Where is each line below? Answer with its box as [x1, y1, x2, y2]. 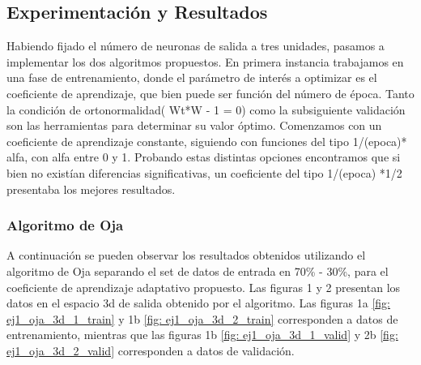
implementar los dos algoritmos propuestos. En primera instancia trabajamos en [6, 53, 404, 70]
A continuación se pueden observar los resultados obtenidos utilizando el [6, 247, 366, 264]
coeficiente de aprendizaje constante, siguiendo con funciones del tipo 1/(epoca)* [6, 132, 407, 149]
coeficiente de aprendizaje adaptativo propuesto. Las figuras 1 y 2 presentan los [6, 278, 401, 295]
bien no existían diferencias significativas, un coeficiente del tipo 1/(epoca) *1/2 [6, 164, 402, 181]
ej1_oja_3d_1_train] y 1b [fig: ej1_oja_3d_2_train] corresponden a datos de [6, 310, 398, 327]
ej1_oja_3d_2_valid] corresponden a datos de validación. [6, 341, 295, 359]
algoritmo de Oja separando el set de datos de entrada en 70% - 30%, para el [6, 262, 389, 279]
